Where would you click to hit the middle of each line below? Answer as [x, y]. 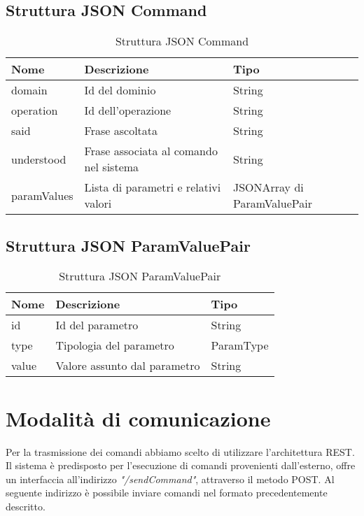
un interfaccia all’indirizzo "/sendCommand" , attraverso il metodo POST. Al [170, 479]
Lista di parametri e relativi [153, 187]
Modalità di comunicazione [138, 418]
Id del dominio [120, 90]
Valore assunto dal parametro [128, 366]
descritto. [26, 506]
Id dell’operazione [128, 110]
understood [39, 159]
